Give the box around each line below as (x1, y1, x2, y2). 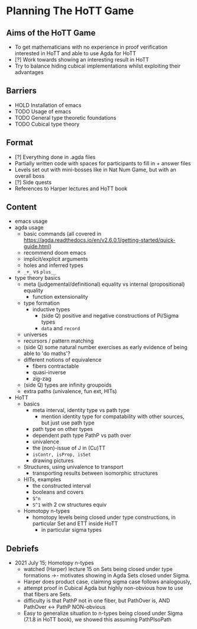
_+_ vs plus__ (23, 268, 57, 275)
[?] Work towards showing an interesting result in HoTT (14, 56, 150, 63)
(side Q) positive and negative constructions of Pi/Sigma (41, 312, 179, 320)
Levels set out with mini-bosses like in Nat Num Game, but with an (14, 166, 176, 173)
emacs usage (14, 218, 48, 225)
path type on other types (32, 426, 93, 433)
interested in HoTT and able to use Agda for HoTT (14, 50, 136, 57)
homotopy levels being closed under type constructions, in (32, 514, 176, 521)
